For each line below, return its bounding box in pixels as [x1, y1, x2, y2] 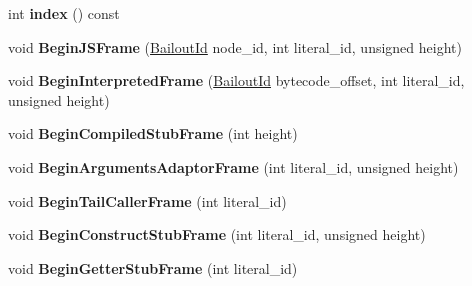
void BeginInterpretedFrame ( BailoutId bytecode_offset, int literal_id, [8, 70, 465, 91]
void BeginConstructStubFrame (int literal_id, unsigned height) [8, 224, 426, 245]
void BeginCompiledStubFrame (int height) [8, 123, 298, 144]
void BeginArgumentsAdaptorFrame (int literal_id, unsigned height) [8, 156, 459, 177]
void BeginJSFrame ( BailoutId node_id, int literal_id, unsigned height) [8, 36, 462, 57]
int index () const [8, 3, 120, 23]
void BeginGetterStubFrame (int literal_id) [8, 257, 298, 278]
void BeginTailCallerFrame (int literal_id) [8, 190, 287, 211]
